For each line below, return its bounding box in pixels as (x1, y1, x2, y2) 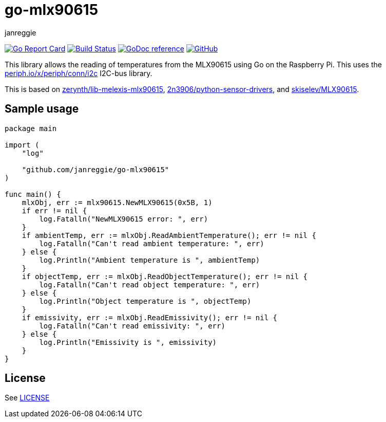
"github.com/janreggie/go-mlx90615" (22, 165, 169, 174)
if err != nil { (22, 206, 87, 215)
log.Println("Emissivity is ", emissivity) (39, 338, 217, 346)
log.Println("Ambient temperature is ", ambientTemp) (39, 255, 260, 264)
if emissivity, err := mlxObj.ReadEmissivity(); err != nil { (22, 313, 278, 322)
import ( (5, 140, 40, 149)
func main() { (5, 190, 61, 198)
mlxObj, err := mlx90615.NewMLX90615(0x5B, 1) (22, 198, 213, 207)
